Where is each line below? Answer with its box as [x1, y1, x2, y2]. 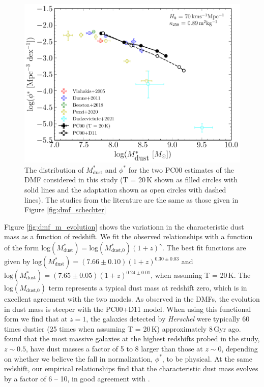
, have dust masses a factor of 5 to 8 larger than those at [26, 343, 203, 353]
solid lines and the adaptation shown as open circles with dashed [24, 184, 226, 195]
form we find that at [4, 313, 68, 324]
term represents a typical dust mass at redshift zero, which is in [48, 282, 247, 293]
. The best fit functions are [162, 242, 246, 253]
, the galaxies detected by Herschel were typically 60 [86, 313, 250, 324]
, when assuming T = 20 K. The [151, 270, 251, 280]
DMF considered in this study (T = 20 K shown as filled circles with [24, 174, 238, 185]
